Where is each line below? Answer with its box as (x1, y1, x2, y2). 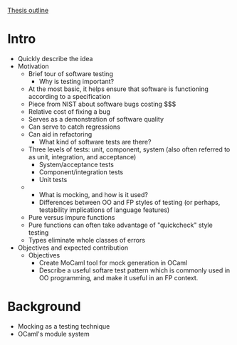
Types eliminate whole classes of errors (28, 235, 146, 244)
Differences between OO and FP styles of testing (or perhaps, (38, 198, 221, 206)
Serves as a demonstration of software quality (28, 115, 164, 123)
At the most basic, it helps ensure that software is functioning (28, 85, 209, 93)
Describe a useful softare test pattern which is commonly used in (38, 266, 230, 275)
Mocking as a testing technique (17, 322, 110, 330)
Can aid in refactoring (28, 129, 93, 138)
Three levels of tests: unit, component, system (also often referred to (28, 145, 231, 154)
